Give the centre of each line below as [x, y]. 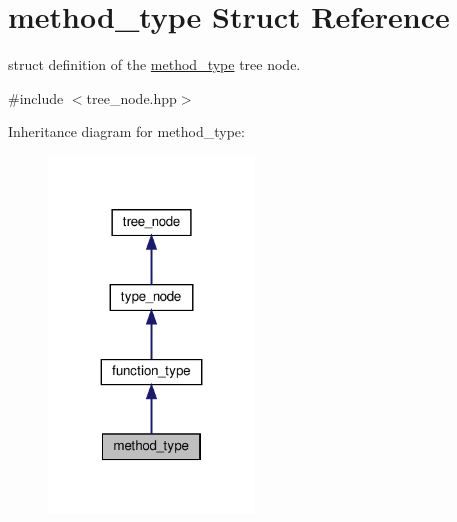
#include [36, 97]
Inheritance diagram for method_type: [126, 131]
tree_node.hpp [131, 97]
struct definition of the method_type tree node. [154, 64]
